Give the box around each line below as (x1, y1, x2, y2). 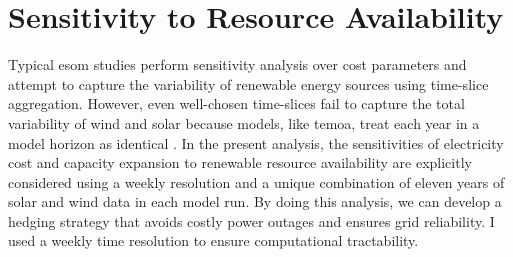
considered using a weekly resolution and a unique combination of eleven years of (8, 171, 505, 192)
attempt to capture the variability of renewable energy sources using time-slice (8, 73, 489, 94)
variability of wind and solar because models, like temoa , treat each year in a (8, 112, 480, 133)
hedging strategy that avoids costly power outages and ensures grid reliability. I (8, 210, 495, 231)
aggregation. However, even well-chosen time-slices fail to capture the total (8, 93, 465, 114)
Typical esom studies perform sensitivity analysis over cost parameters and (8, 54, 467, 75)
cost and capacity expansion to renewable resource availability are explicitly (8, 152, 472, 173)
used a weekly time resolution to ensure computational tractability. (8, 230, 419, 251)
